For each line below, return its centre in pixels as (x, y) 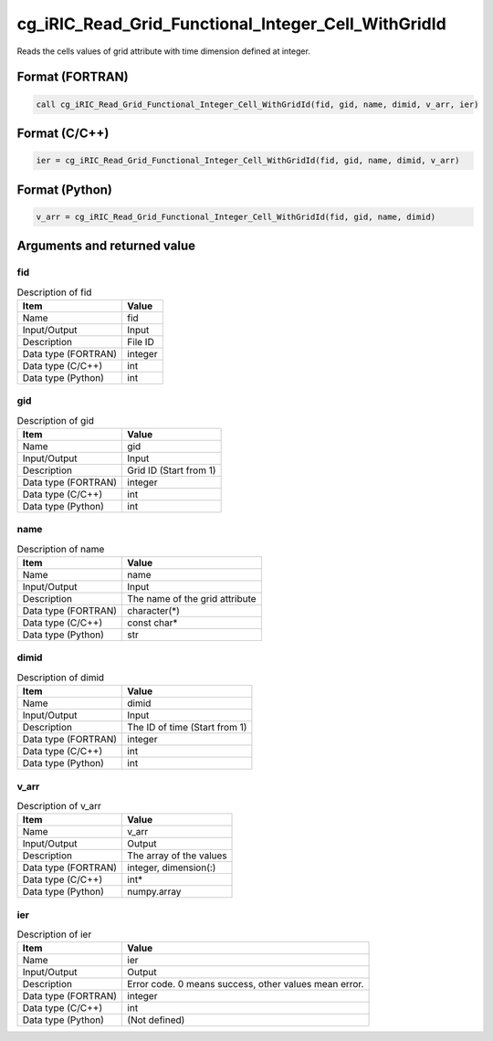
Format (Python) (65, 189)
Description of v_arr (59, 806)
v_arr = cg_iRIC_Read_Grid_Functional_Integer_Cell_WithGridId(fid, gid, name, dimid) (236, 216)
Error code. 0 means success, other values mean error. (246, 984)
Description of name (61, 549)
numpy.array (154, 892)
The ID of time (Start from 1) (187, 728)
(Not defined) (156, 1020)
